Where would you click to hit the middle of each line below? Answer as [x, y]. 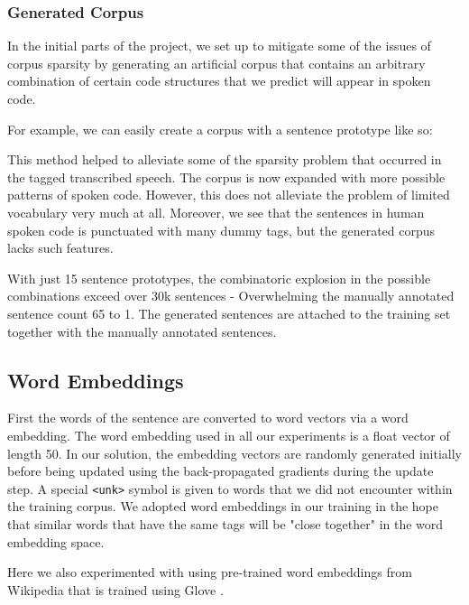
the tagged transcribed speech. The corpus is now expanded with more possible [226, 177]
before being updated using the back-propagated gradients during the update [221, 471]
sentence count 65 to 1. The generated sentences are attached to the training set [229, 313]
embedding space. [56, 541]
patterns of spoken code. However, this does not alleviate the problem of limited [229, 195]
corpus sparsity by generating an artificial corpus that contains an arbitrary [216, 63]
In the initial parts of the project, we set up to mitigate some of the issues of [219, 46]
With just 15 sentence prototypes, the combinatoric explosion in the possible [219, 278]
